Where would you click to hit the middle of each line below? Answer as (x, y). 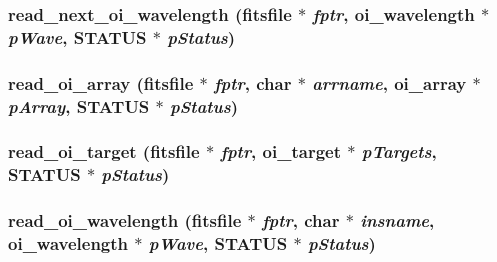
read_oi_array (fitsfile (101, 82)
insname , (397, 220)
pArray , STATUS (79, 105)
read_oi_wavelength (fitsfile (125, 220)
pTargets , (399, 151)
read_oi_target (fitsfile (104, 151)
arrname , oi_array (389, 82)
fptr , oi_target (280, 151)
